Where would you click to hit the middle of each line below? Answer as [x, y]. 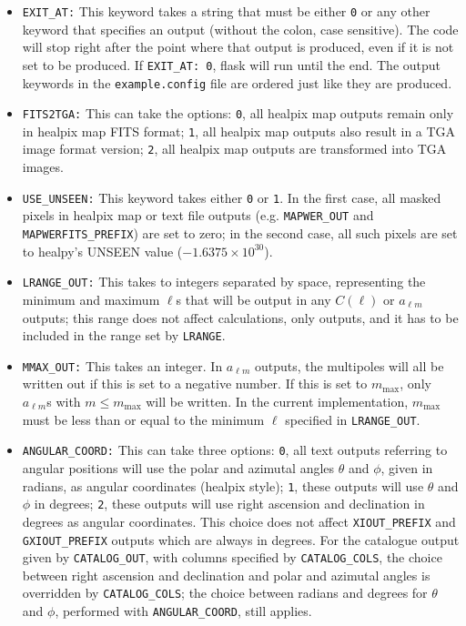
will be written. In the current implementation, [277, 402]
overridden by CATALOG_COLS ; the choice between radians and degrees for [225, 593]
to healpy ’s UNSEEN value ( [102, 251]
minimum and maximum [91, 299]
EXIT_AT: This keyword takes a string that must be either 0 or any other [226, 11]
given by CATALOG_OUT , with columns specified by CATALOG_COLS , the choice [232, 557]
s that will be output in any [253, 299]
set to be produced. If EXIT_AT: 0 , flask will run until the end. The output [232, 64]
